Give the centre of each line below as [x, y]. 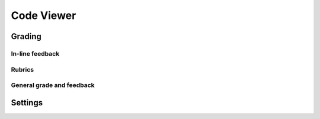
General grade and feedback [53, 85]
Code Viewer [44, 15]
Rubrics [23, 69]
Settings [27, 103]
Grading [26, 36]
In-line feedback [35, 53]
